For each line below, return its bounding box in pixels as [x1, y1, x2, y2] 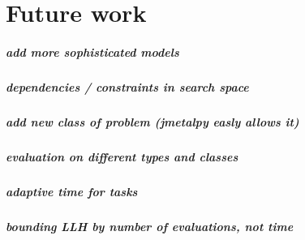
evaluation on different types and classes [6, 148, 238, 165]
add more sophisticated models [6, 43, 179, 60]
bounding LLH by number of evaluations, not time [6, 217, 294, 234]
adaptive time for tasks [6, 182, 138, 199]
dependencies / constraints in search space [6, 78, 249, 95]
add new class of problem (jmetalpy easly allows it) [6, 113, 299, 130]
